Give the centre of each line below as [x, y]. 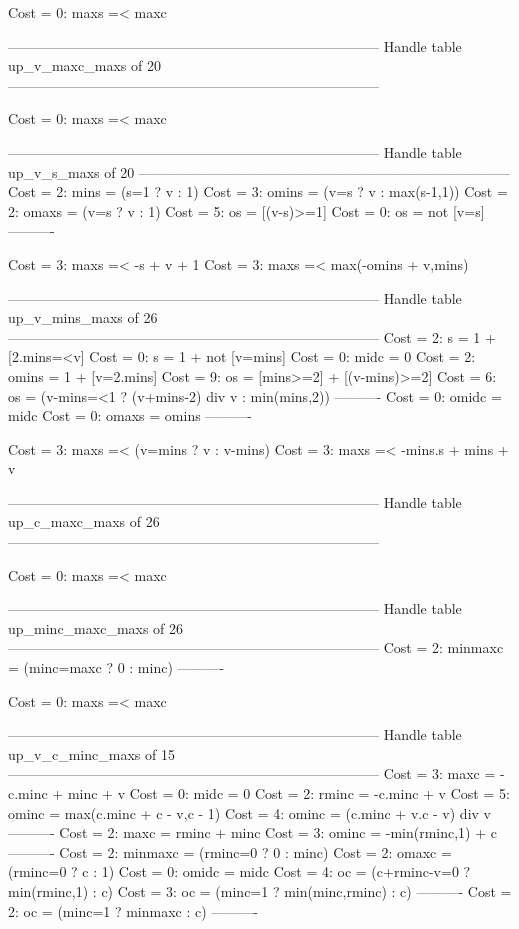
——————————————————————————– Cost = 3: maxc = [252, 773]
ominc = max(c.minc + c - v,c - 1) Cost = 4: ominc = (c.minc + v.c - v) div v [249, 812]
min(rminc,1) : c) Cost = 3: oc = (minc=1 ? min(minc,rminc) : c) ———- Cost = [260, 890]
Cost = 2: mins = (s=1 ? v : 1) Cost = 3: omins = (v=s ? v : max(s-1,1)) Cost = [258, 191]
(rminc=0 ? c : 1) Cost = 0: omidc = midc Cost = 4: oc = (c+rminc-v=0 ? [239, 871]
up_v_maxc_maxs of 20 [84, 65]
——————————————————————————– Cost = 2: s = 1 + [252, 336]
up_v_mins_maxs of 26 [83, 317]
